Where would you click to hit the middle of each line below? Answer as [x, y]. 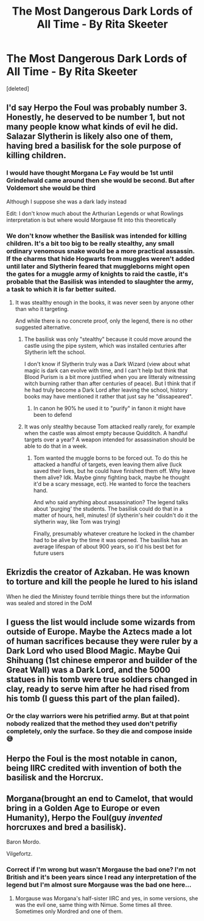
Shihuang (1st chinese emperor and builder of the [102, 660]
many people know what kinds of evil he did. [92, 127]
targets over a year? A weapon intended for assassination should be [110, 439]
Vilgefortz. [19, 854]
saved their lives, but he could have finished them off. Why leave [114, 471]
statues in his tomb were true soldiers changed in [102, 680]
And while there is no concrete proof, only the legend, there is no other [104, 321]
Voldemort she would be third [51, 188]
